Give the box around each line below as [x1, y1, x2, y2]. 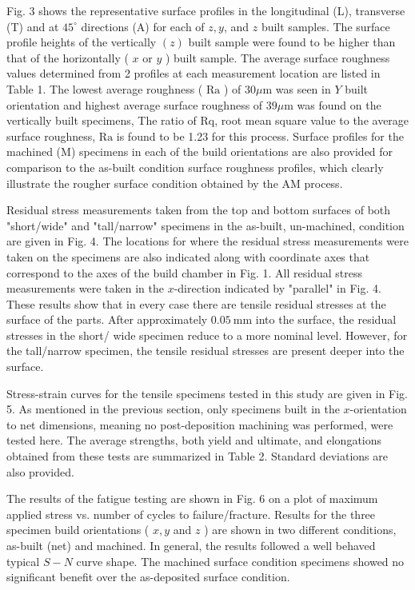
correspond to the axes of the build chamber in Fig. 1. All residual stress [6, 264, 362, 281]
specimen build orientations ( [6, 521, 150, 538]
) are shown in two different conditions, [204, 521, 397, 538]
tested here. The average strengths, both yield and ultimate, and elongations [6, 432, 382, 448]
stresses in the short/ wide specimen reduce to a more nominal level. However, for [6, 326, 408, 343]
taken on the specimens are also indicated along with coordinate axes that [6, 248, 370, 265]
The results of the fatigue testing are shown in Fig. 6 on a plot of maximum [6, 490, 378, 507]
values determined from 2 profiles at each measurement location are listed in [6, 65, 381, 82]
